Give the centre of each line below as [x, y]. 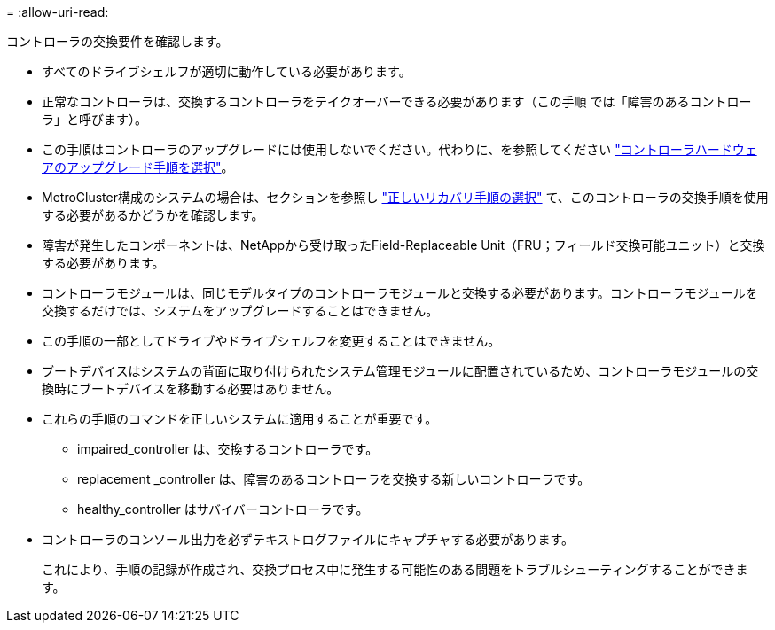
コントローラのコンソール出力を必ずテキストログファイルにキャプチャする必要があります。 [308, 539]
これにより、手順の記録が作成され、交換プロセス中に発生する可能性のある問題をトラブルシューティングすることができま [395, 569]
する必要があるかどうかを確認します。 [153, 215]
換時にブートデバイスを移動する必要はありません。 [191, 389]
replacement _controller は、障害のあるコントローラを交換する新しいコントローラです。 [334, 479]
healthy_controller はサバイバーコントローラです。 [223, 509]
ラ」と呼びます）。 [94, 119]
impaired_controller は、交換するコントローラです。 [228, 449]
